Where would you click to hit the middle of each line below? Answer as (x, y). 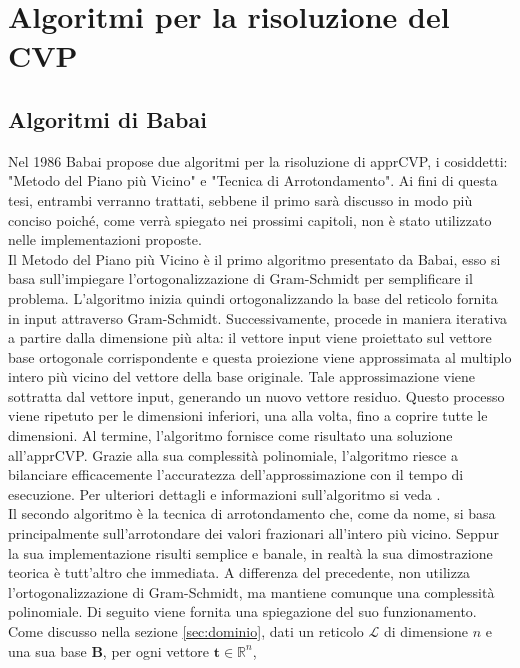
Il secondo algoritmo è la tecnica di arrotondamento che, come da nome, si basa (252, 513)
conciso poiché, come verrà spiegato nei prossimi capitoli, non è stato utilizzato (250, 219)
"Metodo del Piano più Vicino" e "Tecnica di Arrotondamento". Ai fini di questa (253, 180)
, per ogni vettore (156, 650)
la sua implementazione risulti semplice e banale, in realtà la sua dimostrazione (250, 552)
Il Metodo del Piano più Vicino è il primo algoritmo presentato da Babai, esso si (254, 258)
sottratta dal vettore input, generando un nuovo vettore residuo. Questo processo (256, 395)
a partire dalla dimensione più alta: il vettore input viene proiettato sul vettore (250, 337)
